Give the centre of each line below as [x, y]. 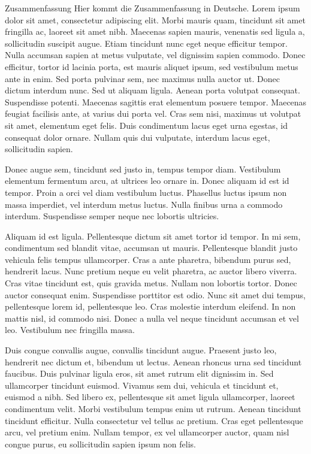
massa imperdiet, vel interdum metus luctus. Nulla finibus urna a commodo [144, 204]
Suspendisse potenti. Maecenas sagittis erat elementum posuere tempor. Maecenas [156, 102]
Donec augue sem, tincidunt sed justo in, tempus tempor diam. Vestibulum [143, 169]
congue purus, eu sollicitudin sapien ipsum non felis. [100, 444]
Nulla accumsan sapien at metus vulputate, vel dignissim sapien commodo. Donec [155, 55]
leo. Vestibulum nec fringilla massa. [70, 330]
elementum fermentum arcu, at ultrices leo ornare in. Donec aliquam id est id [147, 181]
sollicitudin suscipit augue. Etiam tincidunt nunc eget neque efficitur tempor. [146, 43]
